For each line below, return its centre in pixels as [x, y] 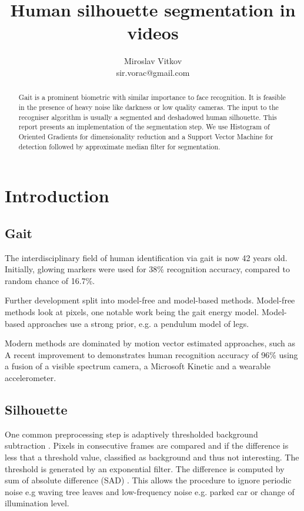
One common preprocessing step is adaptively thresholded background [131, 434]
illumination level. [37, 503]
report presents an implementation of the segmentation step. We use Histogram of [144, 127]
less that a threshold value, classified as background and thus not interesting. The [152, 457]
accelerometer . [31, 377]
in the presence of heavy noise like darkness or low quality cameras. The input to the [148, 107]
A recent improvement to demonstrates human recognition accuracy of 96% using [151, 354]
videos [153, 33]
